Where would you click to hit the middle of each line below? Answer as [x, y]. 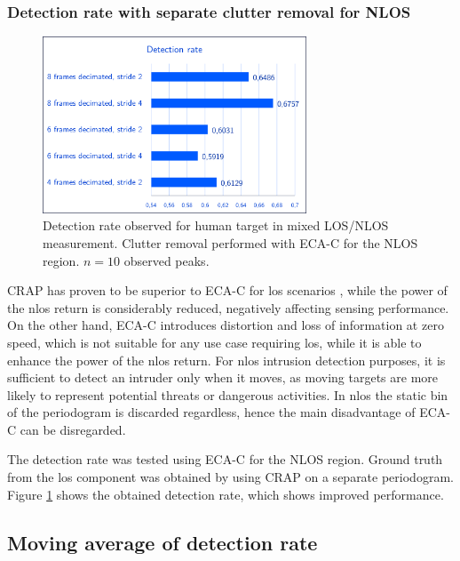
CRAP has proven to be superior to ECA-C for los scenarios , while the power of [227, 290]
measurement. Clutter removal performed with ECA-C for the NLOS [230, 242]
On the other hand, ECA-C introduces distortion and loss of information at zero [226, 325]
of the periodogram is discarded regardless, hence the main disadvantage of [211, 412]
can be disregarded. [73, 429]
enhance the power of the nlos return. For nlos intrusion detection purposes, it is [226, 360]
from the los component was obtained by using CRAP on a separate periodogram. [230, 477]
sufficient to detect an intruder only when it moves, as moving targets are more [223, 377]
